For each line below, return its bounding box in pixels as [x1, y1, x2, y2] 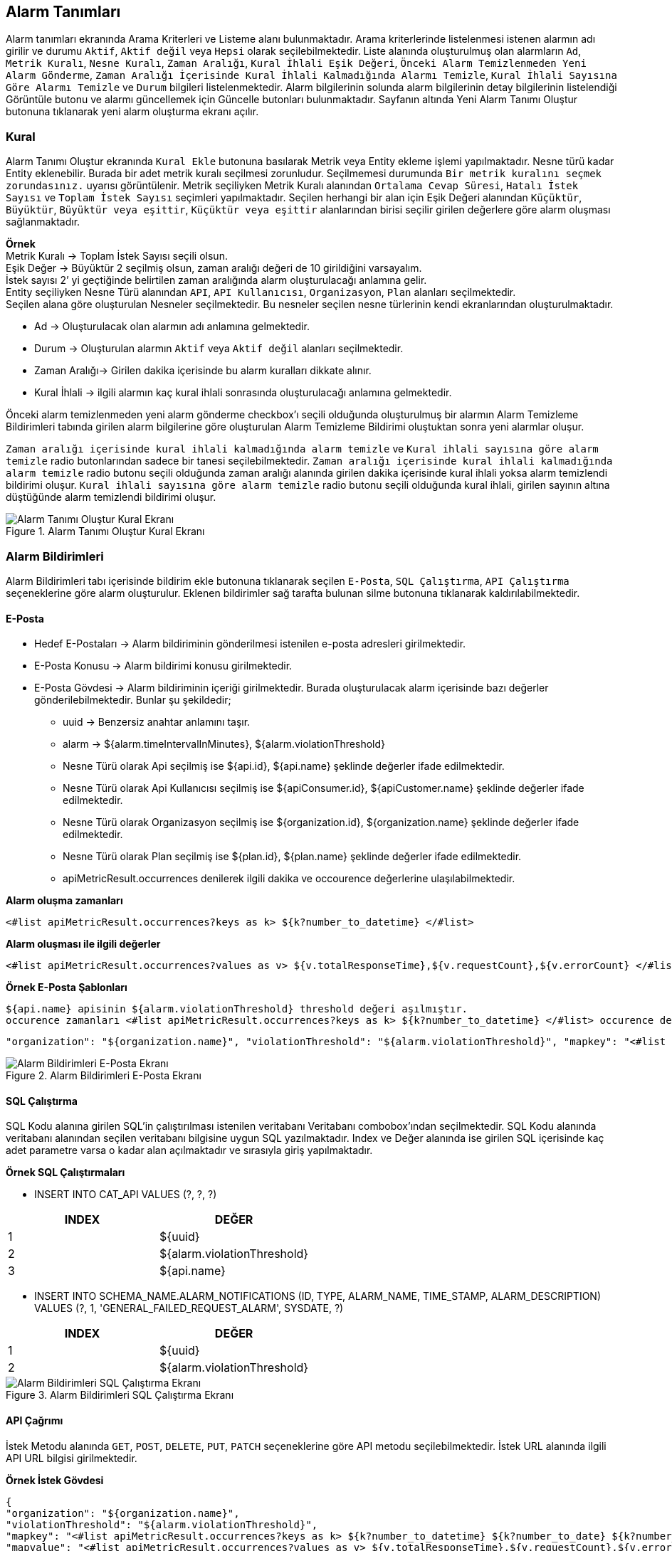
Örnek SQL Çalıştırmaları [6, 1166, 125, 1179]
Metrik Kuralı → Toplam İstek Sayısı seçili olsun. [6, 250, 228, 263]
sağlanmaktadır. [6, 216, 80, 228]
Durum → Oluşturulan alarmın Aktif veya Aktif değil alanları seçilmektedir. [34, 342, 404, 355]
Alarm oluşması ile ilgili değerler [6, 938, 161, 951]
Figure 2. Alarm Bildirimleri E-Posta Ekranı [6, 1069, 201, 1082]
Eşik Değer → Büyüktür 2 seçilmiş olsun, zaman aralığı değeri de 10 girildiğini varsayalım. [6, 262, 422, 275]
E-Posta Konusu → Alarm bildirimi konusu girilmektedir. [34, 660, 293, 672]
